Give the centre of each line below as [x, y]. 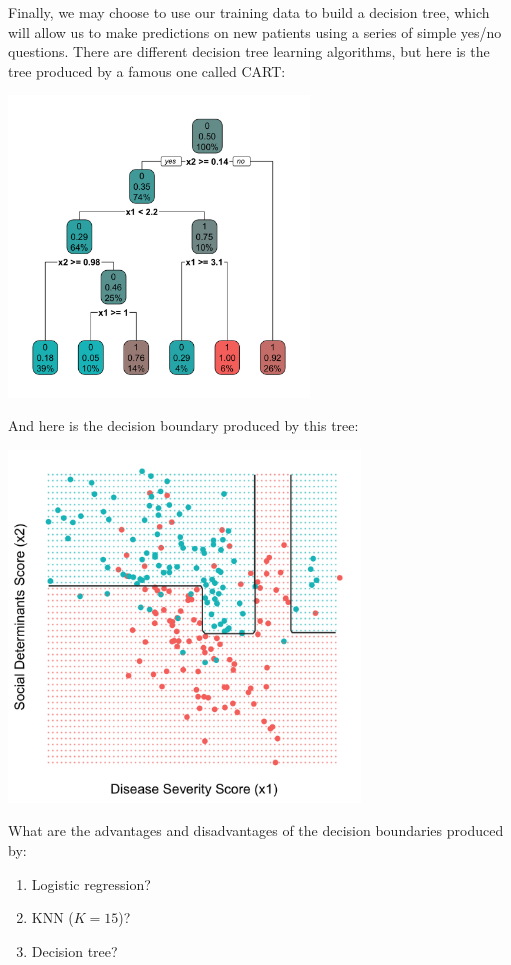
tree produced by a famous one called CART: [147, 70]
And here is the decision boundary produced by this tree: [183, 425]
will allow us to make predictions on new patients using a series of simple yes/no [255, 31]
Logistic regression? [91, 883]
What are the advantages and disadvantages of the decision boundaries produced [256, 830]
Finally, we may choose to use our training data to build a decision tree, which [249, 12]
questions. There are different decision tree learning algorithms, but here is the [249, 51]
